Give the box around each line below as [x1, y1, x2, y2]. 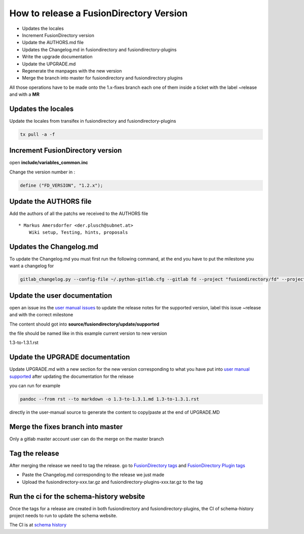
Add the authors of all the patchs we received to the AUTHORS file [9, 210, 148, 217]
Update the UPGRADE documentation [9, 353, 130, 362]
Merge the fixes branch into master [9, 422, 123, 431]
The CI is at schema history [9, 522, 67, 528]
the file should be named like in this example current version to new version [9, 330, 167, 337]
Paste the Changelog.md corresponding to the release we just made [22, 472, 165, 478]
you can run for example [9, 383, 61, 389]
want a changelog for [9, 263, 54, 269]
